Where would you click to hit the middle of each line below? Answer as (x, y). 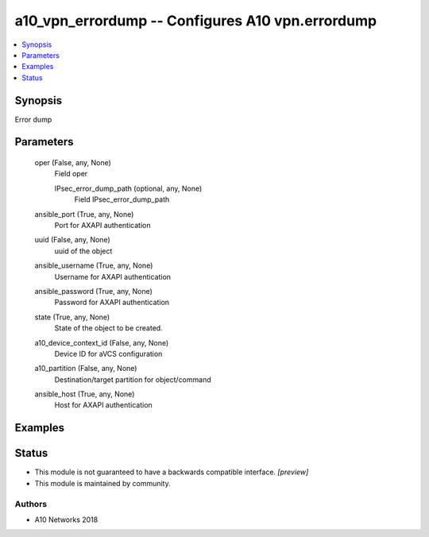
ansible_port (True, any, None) (84, 214)
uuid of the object (83, 251)
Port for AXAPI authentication (102, 225)
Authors (31, 504)
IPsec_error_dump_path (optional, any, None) (128, 188)
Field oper (71, 174)
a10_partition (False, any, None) (86, 369)
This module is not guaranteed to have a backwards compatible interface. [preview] (172, 472)
